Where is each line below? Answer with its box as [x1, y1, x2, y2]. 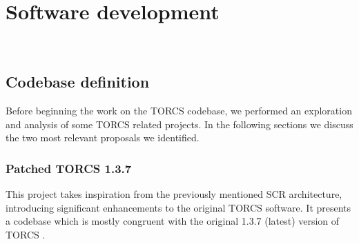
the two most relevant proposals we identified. [6, 130, 200, 145]
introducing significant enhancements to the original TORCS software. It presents [6, 200, 351, 214]
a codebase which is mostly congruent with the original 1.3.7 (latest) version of [6, 214, 340, 228]
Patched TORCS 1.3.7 [6, 159, 132, 176]
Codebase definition [6, 71, 150, 92]
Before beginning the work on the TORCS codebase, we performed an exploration [6, 103, 352, 117]
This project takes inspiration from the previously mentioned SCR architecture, [6, 186, 342, 201]
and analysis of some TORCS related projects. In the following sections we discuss [6, 116, 353, 131]
